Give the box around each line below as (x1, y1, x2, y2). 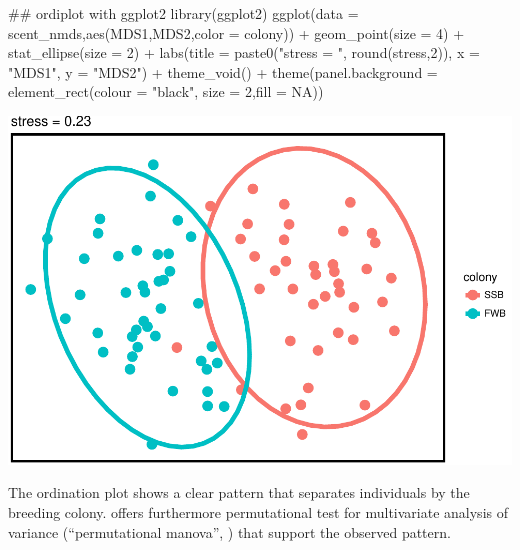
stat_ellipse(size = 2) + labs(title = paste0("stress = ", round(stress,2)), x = (8, 42, 480, 63)
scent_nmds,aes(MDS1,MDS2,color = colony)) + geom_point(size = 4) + (8, 22, 465, 43)
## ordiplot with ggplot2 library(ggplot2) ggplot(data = (8, 3, 359, 23)
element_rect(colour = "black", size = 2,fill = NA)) (8, 81, 324, 102)
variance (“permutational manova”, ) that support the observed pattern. (8, 521, 451, 542)
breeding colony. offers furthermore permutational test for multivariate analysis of (8, 502, 508, 523)
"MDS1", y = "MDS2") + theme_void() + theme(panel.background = (8, 61, 438, 82)
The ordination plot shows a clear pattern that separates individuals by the (8, 482, 470, 503)
